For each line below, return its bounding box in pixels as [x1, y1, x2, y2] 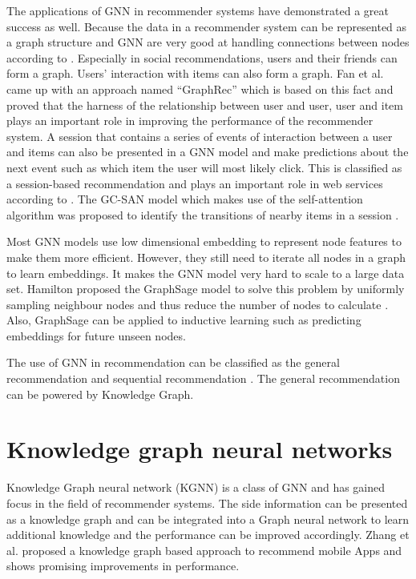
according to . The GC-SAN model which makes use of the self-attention [6, 191, 363, 207]
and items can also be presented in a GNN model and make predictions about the [6, 143, 409, 160]
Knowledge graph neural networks [6, 432, 393, 465]
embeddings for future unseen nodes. [6, 327, 186, 344]
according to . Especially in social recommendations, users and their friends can [6, 49, 398, 66]
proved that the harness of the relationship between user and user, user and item [6, 96, 403, 113]
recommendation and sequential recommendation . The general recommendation [6, 370, 400, 387]
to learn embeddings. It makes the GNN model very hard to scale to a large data [6, 264, 405, 281]
